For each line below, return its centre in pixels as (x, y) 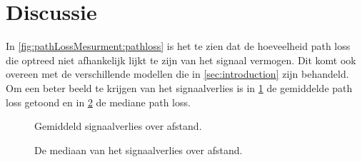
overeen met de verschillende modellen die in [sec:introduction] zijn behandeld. (177, 74)
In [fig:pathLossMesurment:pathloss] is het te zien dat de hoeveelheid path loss (178, 46)
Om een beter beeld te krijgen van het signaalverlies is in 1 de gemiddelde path (179, 87)
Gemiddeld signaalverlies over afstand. (118, 126)
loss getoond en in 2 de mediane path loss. (98, 102)
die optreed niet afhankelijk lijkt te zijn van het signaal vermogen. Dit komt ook (181, 60)
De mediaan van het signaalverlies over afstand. (139, 150)
